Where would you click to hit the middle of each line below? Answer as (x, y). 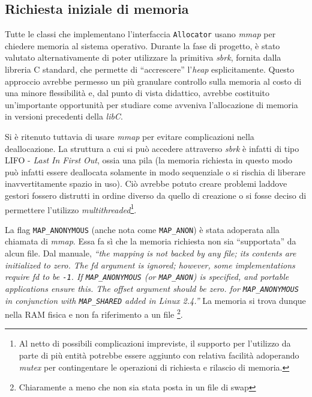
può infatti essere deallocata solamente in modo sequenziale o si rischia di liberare (155, 171)
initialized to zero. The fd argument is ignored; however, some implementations (150, 265)
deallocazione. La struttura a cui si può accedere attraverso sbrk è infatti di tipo (152, 148)
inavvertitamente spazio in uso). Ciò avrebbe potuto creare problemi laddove (146, 183)
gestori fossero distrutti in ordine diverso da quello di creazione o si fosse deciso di (156, 195)
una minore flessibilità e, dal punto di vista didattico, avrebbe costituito (137, 93)
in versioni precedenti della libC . (64, 116)
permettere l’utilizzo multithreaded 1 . (71, 208)
